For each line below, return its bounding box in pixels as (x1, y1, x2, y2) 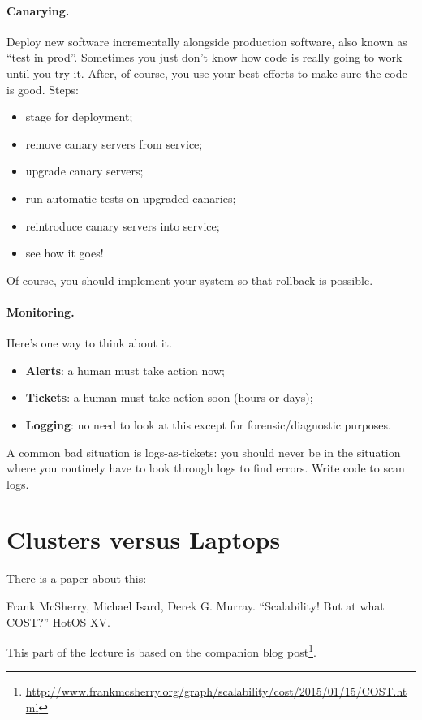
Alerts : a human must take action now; (25, 361, 225, 378)
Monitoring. (6, 303, 75, 320)
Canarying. (6, 2, 70, 19)
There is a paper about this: (6, 570, 147, 587)
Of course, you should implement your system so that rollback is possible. (6, 271, 373, 288)
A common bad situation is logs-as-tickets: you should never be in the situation (6, 443, 401, 460)
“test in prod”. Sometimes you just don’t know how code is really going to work (6, 49, 403, 66)
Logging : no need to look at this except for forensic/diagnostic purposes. (25, 416, 391, 433)
